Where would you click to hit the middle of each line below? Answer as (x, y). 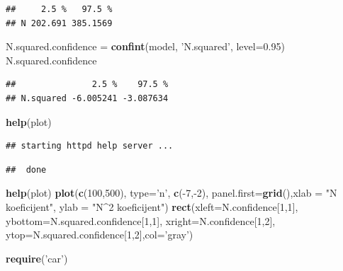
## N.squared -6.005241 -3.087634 (87, 98)
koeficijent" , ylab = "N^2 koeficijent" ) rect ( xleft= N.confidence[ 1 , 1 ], (152, 206)
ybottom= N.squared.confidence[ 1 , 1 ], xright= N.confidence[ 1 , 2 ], (141, 220)
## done (26, 169)
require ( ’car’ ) (37, 258)
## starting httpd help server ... (90, 146)
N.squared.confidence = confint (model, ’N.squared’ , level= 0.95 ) (145, 46)
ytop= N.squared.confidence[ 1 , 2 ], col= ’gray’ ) (100, 235)
